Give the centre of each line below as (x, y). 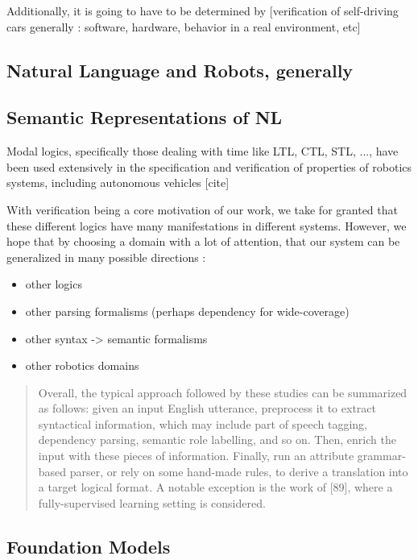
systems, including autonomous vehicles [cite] (118, 183)
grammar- (381, 456)
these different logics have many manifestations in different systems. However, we (207, 225)
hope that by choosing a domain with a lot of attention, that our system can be (203, 241)
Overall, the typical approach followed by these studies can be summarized (223, 392)
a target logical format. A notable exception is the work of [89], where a (215, 487)
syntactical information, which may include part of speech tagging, (203, 423)
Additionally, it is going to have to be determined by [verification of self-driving (203, 10)
